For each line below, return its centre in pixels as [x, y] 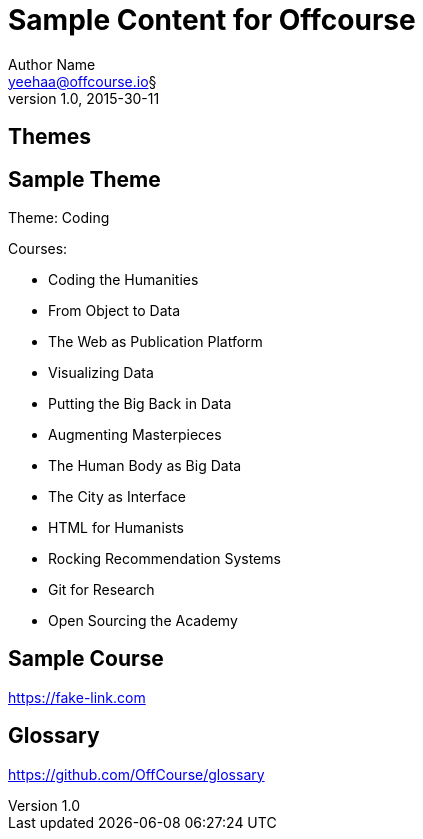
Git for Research [101, 590]
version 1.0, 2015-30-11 [84, 98]
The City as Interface [117, 497]
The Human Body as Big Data [145, 466]
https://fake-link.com [77, 697]
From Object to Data [114, 311]
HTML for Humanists [116, 528]
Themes [50, 137]
